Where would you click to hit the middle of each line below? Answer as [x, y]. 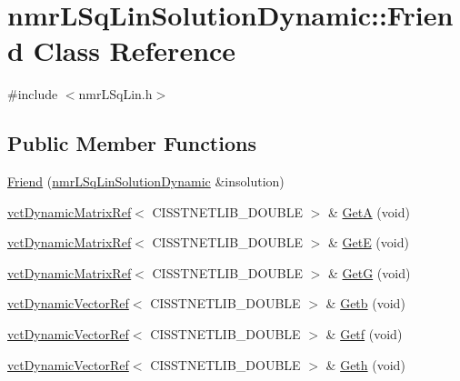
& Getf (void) [364, 334]
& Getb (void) [365, 303]
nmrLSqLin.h [115, 94]
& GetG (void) [369, 272]
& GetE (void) [368, 242]
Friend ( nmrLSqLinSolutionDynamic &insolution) [146, 181]
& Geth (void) [365, 364]
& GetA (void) [369, 211]
